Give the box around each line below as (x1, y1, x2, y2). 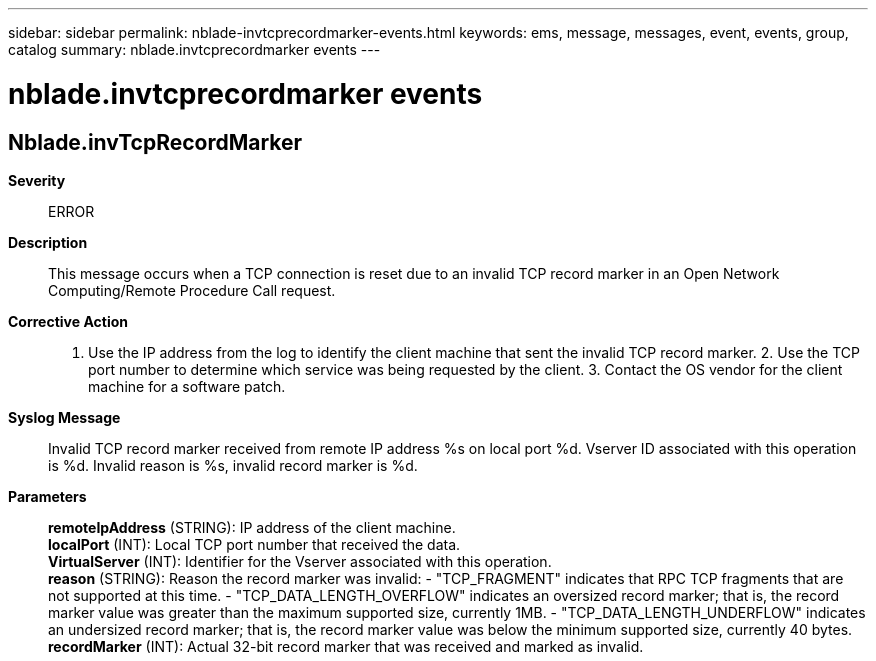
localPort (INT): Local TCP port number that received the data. (48, 535, 461, 553)
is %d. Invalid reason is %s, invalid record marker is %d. (48, 456, 418, 474)
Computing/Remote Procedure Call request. (48, 281, 336, 299)
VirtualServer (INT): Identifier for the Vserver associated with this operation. (48, 552, 552, 570)
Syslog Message (8, 408, 121, 426)
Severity (8, 171, 66, 189)
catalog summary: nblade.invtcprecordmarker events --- (8, 41, 381, 58)
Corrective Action (8, 312, 128, 330)
